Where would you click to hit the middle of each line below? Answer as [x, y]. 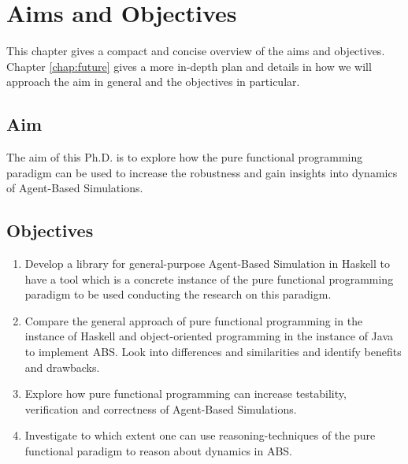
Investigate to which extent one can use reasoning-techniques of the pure [200, 435]
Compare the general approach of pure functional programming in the [194, 320]
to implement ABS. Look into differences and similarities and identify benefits [213, 352]
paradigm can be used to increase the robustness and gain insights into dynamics [202, 172]
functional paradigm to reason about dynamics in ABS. [158, 451]
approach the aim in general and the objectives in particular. [153, 82]
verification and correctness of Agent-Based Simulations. [161, 408]
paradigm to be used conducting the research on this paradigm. [178, 294]
